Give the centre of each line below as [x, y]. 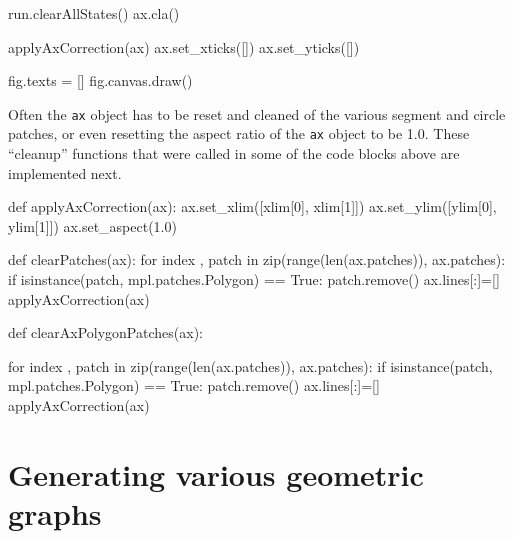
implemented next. [65, 172]
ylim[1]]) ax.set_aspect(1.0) [92, 225]
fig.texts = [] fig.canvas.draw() [100, 80]
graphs [55, 513]
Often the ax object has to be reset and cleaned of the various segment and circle [257, 113]
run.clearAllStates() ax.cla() [94, 13]
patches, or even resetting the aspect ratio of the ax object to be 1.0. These [239, 133]
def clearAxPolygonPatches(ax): [105, 332]
